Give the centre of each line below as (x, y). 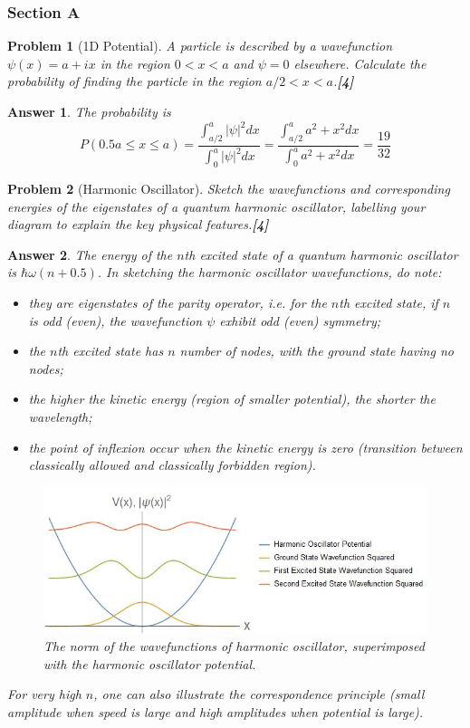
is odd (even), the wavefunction (115, 320)
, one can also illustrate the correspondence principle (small (259, 694)
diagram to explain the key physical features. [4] (138, 224)
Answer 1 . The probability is (89, 111)
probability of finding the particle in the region (134, 81)
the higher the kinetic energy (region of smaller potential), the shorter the (232, 399)
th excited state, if (388, 303)
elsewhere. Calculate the (360, 63)
